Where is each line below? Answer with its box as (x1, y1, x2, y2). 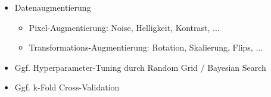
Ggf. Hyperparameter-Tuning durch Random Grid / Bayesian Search (14, 61, 266, 73)
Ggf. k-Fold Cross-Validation (14, 81, 120, 93)
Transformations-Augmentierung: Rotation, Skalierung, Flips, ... (29, 41, 263, 54)
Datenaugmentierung (14, 1, 91, 13)
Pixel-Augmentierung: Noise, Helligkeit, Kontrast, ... (29, 21, 220, 33)
